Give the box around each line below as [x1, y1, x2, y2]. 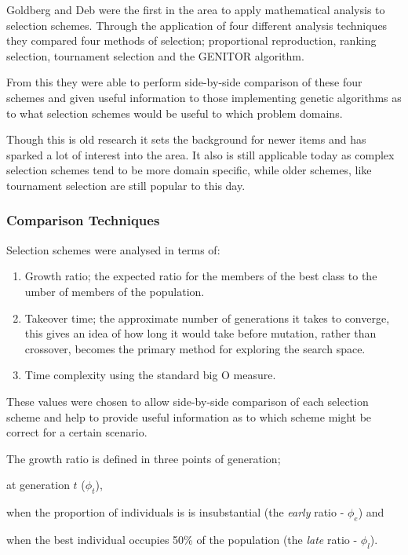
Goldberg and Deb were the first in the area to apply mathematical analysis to [6, 2, 385, 17]
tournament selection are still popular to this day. [6, 177, 246, 193]
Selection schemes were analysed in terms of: [6, 241, 220, 257]
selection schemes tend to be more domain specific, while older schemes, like [6, 162, 372, 178]
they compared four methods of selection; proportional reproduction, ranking [6, 32, 377, 49]
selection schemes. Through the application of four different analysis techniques [6, 16, 388, 33]
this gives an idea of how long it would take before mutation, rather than [24, 325, 377, 341]
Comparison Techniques [6, 210, 160, 230]
